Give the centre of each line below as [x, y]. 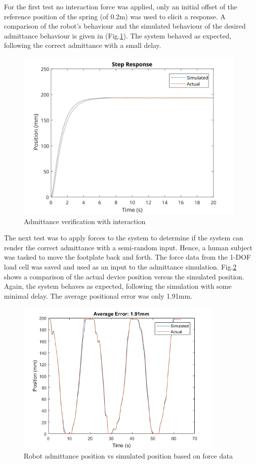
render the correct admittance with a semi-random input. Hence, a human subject [128, 247]
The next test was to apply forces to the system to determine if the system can [124, 238]
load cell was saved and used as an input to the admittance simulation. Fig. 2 [120, 266]
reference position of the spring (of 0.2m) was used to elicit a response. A [115, 16]
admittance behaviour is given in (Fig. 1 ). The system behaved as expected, [118, 35]
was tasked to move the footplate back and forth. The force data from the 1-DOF [128, 257]
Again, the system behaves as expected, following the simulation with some [118, 286]
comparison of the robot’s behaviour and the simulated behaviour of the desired [125, 26]
